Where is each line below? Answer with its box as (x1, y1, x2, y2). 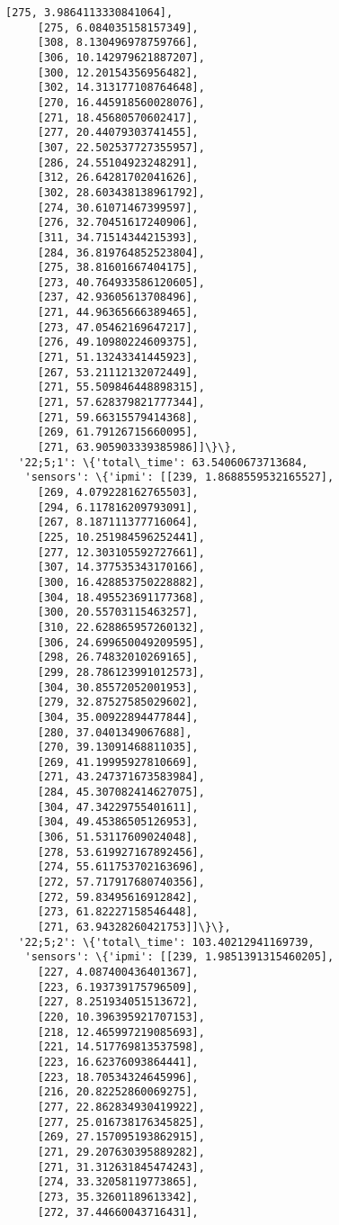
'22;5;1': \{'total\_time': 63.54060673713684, (18, 455, 308, 469)
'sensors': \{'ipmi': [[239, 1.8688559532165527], (24, 471, 335, 484)
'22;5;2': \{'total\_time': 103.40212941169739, (18, 935, 315, 949)
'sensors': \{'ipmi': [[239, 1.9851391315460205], (24, 950, 335, 964)
